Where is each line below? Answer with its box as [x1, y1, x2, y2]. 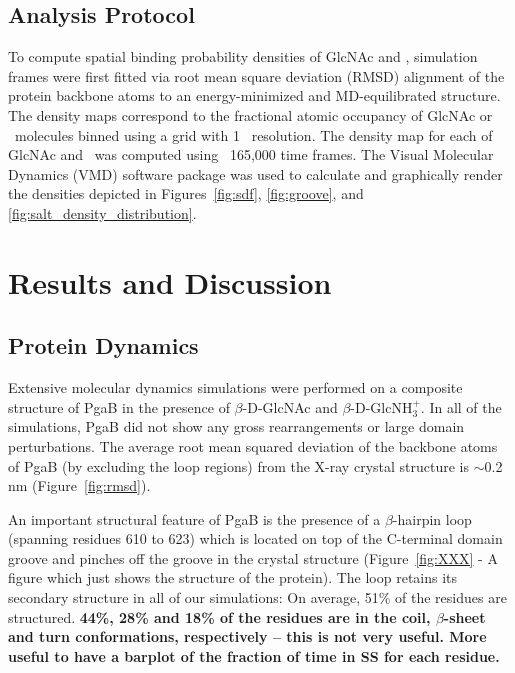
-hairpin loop [392, 508, 472, 529]
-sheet [443, 606, 486, 627]
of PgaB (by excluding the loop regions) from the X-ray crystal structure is [8, 455, 469, 476]
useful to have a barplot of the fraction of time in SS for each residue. [8, 645, 500, 666]
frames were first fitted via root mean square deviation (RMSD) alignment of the [8, 65, 505, 86]
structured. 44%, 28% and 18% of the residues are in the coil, [8, 606, 431, 627]
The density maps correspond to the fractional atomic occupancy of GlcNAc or [8, 104, 493, 125]
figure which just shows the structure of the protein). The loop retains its [8, 567, 458, 588]
